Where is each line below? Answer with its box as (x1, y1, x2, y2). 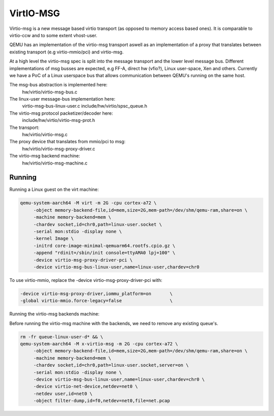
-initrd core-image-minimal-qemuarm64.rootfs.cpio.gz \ (33, 243, 176, 248)
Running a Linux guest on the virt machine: (9, 186, 99, 193)
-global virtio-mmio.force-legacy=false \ (20, 298, 173, 304)
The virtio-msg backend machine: (9, 153, 81, 159)
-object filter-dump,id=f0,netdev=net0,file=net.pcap (33, 398, 170, 404)
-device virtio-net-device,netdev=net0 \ (33, 383, 138, 390)
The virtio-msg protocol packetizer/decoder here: (9, 110, 114, 116)
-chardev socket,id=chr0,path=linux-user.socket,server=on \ (33, 362, 189, 368)
